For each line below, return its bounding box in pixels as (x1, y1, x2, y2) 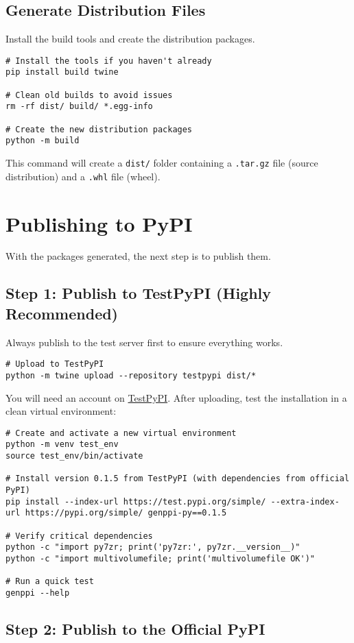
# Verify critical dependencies (5, 531, 153, 541)
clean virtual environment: (5, 404, 117, 418)
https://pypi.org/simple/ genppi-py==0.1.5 (25, 508, 227, 518)
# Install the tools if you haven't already (5, 56, 212, 66)
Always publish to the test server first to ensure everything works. (5, 335, 283, 349)
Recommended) (5, 302, 119, 324)
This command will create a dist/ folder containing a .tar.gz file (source (5, 156, 318, 170)
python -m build (5, 136, 80, 146)
